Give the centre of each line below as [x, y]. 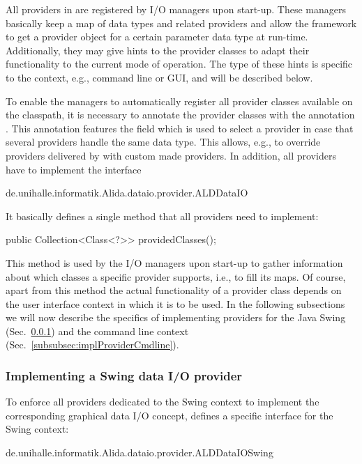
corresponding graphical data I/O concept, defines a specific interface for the [169, 415]
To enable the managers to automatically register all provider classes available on [179, 101]
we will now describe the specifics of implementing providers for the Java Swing [176, 317]
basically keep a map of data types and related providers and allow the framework [181, 23]
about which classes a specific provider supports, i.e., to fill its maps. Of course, [176, 276]
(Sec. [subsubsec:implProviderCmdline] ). [92, 345]
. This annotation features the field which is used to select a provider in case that [180, 128]
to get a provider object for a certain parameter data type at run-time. [157, 37]
